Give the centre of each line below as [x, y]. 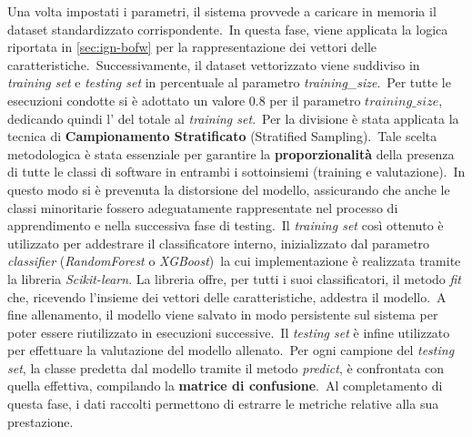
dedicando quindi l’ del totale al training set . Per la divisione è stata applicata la [233, 118]
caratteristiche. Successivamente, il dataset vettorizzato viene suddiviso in [214, 64]
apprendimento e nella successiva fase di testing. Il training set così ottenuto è [226, 225]
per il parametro [315, 100]
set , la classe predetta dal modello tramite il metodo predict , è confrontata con [226, 367]
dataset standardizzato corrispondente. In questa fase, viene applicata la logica [228, 29]
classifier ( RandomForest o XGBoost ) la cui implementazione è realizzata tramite [234, 261]
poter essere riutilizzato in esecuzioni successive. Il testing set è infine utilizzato [229, 332]
